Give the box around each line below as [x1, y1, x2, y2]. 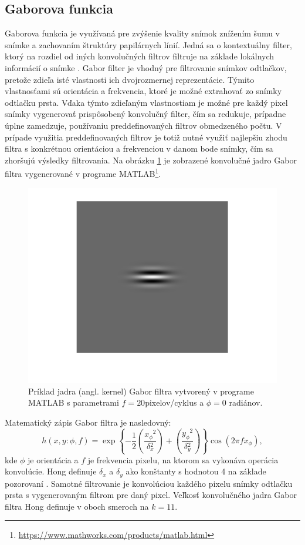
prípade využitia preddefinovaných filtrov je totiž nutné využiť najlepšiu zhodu [5, 131, 287, 143]
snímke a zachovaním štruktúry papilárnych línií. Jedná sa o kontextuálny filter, [5, 38, 292, 51]
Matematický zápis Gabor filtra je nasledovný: [5, 416, 171, 428]
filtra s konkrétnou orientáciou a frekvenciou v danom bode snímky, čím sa [5, 142, 273, 155]
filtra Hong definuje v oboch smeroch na [5, 500, 149, 512]
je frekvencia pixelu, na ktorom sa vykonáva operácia [87, 453, 279, 466]
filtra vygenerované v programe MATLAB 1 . [5, 166, 161, 179]
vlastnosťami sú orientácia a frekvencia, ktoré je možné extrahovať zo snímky [5, 85, 282, 97]
